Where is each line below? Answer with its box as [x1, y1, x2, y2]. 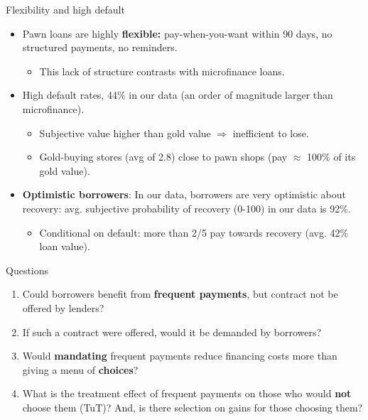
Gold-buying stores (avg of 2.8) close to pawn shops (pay [39, 149, 288, 164]
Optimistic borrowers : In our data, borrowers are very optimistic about [22, 187, 346, 202]
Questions [6, 262, 49, 277]
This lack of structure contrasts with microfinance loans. [39, 63, 285, 78]
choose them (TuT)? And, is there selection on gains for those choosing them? [22, 399, 363, 414]
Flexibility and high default [6, 2, 125, 16]
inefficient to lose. [232, 125, 309, 140]
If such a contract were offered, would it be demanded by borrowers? [22, 324, 322, 339]
